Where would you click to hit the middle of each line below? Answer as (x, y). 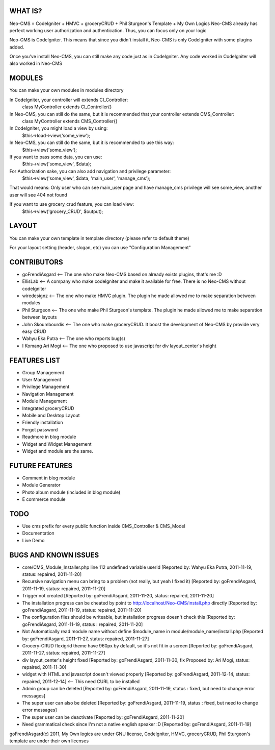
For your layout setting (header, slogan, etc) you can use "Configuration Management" (100, 247)
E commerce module (44, 499)
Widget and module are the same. (58, 451)
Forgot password (40, 429)
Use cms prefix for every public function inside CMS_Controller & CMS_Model (104, 526)
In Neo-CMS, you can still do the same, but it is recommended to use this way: (92, 142)
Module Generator (41, 485)
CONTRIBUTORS (36, 262)
